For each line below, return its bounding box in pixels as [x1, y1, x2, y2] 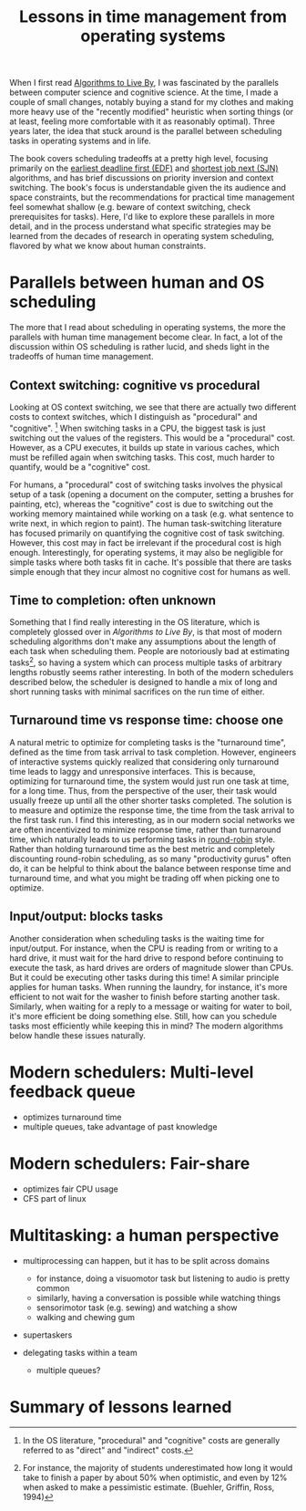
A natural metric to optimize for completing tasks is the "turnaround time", [9, 736, 287, 747]
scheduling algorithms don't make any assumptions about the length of [9, 636, 277, 647]
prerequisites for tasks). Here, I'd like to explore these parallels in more [9, 212, 275, 223]
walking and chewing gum [36, 1311, 135, 1322]
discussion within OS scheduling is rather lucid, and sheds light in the [9, 341, 270, 352]
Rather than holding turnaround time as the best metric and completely [9, 843, 275, 854]
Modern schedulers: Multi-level [9, 1061, 254, 1082]
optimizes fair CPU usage [22, 1183, 118, 1194]
